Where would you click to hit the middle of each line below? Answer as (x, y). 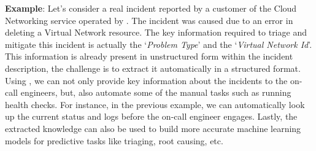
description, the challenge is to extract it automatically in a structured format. (153, 68)
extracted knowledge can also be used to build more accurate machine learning (153, 128)
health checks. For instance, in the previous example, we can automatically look (155, 104)
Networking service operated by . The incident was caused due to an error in (149, 20)
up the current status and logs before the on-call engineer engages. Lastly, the (151, 116)
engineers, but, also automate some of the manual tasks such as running (156, 92)
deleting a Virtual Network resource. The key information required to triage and (156, 32)
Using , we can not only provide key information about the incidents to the (146, 80)
